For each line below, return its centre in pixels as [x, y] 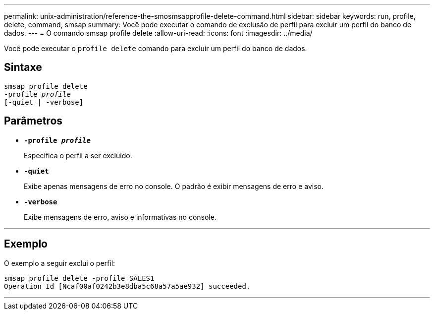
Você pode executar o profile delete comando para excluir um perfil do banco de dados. [156, 48]
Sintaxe [23, 67]
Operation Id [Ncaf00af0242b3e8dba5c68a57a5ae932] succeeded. [127, 286]
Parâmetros [33, 121]
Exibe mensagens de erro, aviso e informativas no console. [120, 217]
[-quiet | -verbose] [44, 102]
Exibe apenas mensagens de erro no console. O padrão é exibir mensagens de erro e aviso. [174, 186]
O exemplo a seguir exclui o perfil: [60, 263]
